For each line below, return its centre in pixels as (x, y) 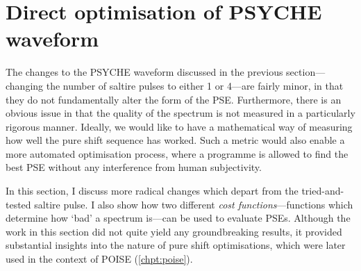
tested (18, 204)
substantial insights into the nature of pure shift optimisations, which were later (176, 245)
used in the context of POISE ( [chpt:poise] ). (99, 259)
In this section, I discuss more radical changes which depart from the (152, 191)
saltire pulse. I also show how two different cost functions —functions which (194, 204)
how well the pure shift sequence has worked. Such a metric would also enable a (175, 140)
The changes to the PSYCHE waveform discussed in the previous (144, 72)
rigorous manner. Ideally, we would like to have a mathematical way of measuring (179, 126)
